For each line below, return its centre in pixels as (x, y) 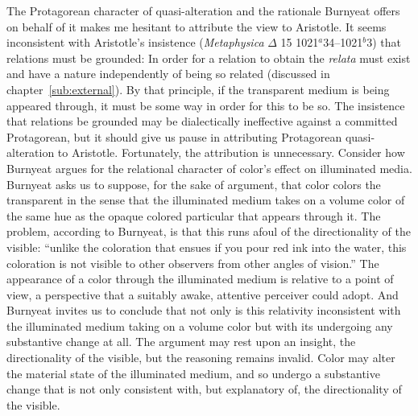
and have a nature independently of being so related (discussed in (168, 74)
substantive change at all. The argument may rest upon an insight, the (181, 342)
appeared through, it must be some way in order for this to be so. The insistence (206, 105)
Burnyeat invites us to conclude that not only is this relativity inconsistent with (204, 310)
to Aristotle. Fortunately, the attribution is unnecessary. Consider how (231, 152)
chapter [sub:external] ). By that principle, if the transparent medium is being (198, 89)
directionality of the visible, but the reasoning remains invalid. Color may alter (201, 358)
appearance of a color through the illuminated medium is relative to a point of (200, 279)
